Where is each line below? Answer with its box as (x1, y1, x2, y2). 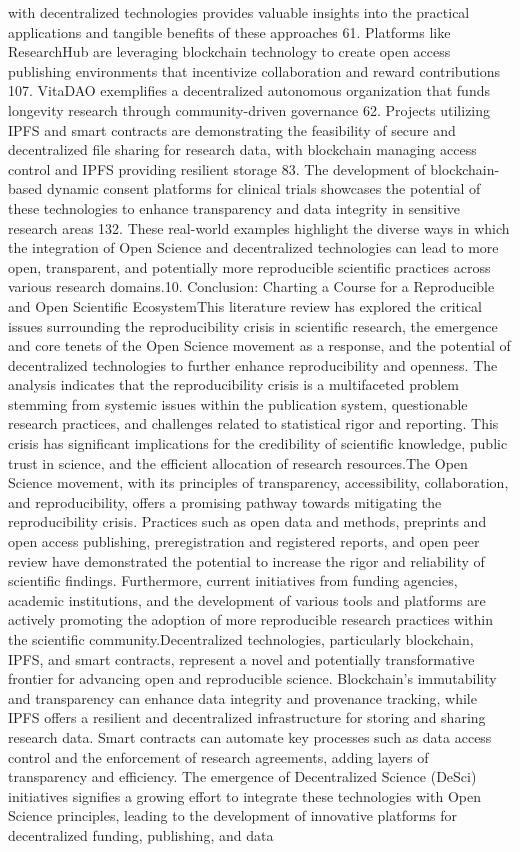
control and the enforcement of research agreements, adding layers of (8, 746, 429, 767)
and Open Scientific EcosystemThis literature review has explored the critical (8, 295, 482, 316)
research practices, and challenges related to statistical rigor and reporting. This (8, 413, 499, 434)
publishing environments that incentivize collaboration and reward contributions (8, 60, 501, 81)
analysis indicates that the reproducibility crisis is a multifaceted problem (8, 374, 459, 395)
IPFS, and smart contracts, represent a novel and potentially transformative (8, 648, 475, 669)
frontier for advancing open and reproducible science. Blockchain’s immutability (8, 668, 497, 689)
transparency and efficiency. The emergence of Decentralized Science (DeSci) (8, 766, 477, 787)
